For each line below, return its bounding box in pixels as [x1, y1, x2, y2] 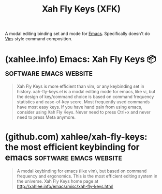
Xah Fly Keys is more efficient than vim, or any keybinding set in [16, 83, 144, 89]
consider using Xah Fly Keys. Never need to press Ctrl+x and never [16, 109, 151, 115]
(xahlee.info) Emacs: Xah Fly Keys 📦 [5, 54, 156, 65]
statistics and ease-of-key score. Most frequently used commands [16, 99, 150, 105]
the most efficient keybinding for [5, 142, 140, 153]
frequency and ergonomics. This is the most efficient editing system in [16, 173, 158, 179]
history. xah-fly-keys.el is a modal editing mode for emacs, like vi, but [16, 89, 156, 95]
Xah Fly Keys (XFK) [42, 3, 121, 15]
